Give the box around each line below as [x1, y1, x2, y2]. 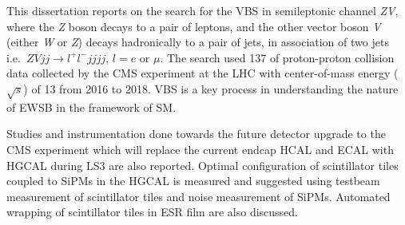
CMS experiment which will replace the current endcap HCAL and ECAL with [6, 140, 394, 157]
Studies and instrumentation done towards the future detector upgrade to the [6, 125, 386, 142]
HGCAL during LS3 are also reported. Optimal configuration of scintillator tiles [6, 156, 399, 173]
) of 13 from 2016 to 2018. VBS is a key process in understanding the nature [23, 80, 399, 97]
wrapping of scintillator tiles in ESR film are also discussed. [6, 203, 298, 220]
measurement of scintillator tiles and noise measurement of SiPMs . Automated [6, 187, 391, 204]
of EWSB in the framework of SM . [6, 98, 177, 115]
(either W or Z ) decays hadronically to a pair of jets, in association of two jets [6, 34, 389, 50]
